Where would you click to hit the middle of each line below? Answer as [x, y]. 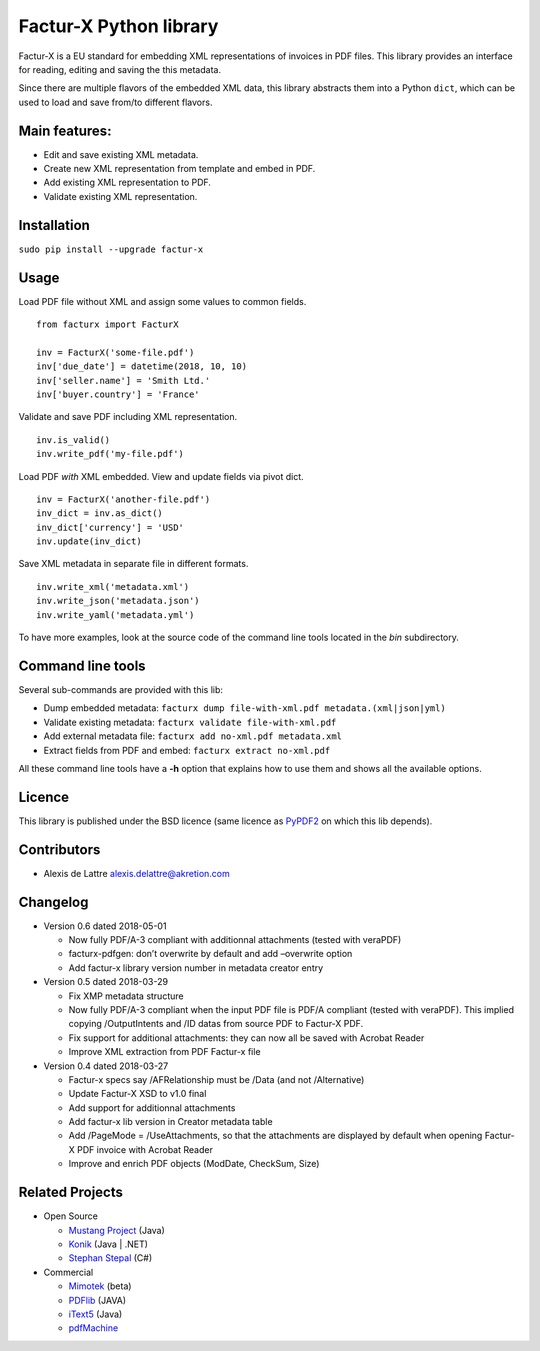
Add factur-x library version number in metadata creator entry [196, 967]
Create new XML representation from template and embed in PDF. [179, 169]
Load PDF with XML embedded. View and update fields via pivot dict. [161, 476]
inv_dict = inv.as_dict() [100, 513]
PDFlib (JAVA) [97, 1300]
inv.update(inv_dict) [89, 541]
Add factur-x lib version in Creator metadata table [171, 1122]
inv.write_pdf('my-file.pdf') [110, 454]
